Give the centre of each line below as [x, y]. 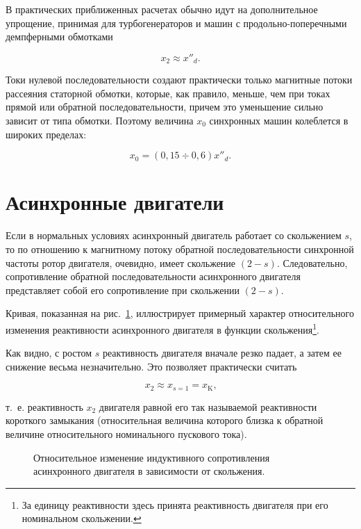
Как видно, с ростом [49, 353]
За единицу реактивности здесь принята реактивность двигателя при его [175, 504]
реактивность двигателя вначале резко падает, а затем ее [222, 353]
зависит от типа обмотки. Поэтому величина [100, 121]
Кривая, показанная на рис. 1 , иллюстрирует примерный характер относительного [180, 313]
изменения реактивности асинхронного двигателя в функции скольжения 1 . [162, 328]
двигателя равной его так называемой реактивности [208, 406]
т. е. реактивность [44, 406]
